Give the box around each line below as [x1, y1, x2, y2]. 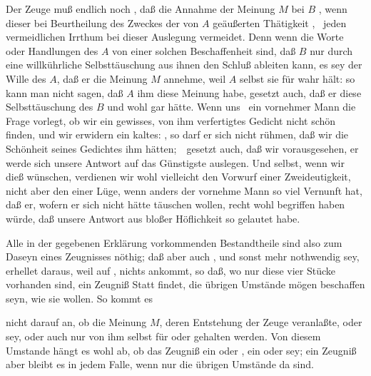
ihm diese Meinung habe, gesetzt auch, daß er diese [137, 85, 362, 100]
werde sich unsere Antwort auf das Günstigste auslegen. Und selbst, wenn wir [6, 155, 345, 170]
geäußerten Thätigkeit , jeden [213, 15, 347, 30]
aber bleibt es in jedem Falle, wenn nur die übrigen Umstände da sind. [6, 357, 314, 372]
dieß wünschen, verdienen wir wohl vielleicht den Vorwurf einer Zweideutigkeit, [6, 169, 351, 184]
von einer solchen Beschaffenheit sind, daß [112, 43, 296, 58]
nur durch [310, 43, 353, 58]
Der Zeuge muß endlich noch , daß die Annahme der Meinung [6, 1, 275, 16]
